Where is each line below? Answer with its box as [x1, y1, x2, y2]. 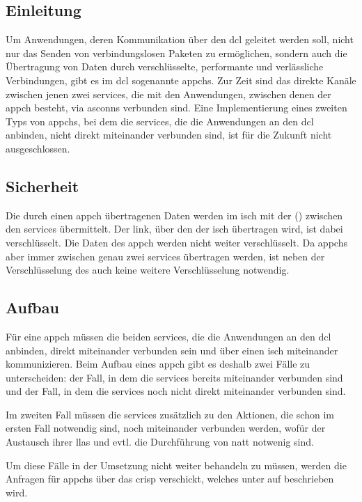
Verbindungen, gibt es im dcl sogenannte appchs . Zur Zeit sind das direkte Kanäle [6, 72, 356, 87]
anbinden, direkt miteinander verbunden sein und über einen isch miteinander [6, 343, 338, 357]
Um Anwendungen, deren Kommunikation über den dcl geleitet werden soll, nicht [6, 32, 354, 47]
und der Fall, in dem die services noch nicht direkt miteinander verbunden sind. [6, 384, 346, 398]
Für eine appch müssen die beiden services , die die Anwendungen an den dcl [6, 329, 331, 343]
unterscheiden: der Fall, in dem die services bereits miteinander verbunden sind [6, 370, 343, 384]
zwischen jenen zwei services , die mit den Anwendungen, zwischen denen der [6, 86, 331, 101]
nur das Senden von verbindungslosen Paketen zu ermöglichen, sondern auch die [6, 45, 347, 60]
